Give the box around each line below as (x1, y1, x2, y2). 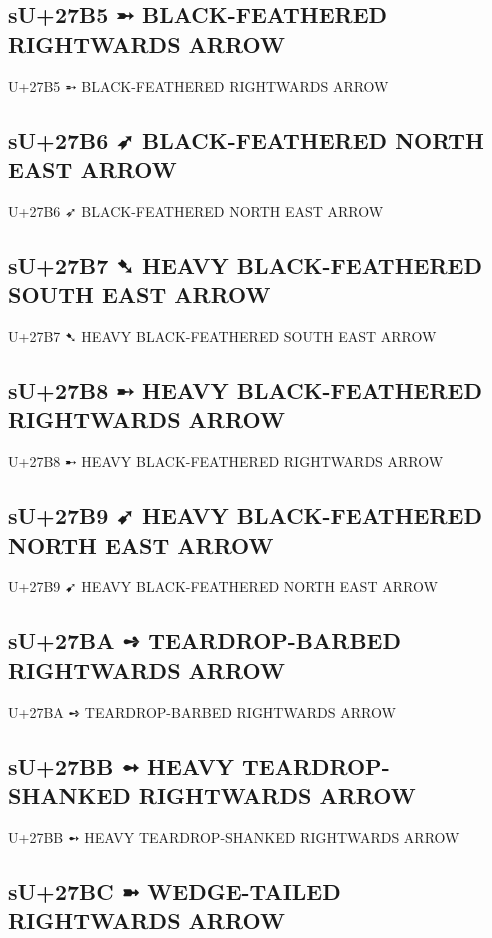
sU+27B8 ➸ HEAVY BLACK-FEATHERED (8, 374, 482, 405)
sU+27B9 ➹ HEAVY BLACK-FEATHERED (8, 500, 482, 531)
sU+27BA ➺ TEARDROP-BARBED (8, 625, 401, 656)
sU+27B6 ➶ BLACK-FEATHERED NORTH (8, 124, 484, 155)
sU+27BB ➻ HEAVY (8, 750, 234, 781)
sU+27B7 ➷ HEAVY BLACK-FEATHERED (8, 249, 482, 280)
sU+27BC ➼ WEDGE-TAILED (8, 875, 341, 906)
